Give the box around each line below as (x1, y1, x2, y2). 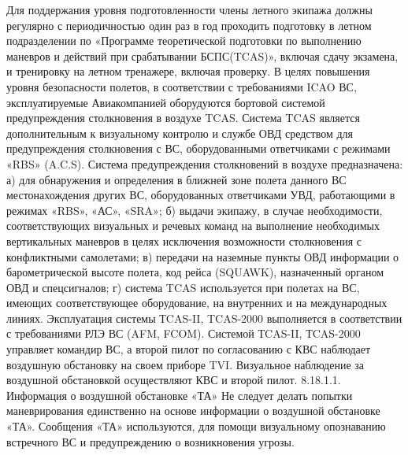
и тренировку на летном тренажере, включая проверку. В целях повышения (6, 63, 370, 80)
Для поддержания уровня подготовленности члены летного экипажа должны (6, 2, 373, 17)
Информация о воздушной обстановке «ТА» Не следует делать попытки (6, 387, 353, 403)
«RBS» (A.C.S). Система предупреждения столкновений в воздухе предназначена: (6, 155, 403, 172)
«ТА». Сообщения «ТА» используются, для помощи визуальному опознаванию (6, 418, 386, 435)
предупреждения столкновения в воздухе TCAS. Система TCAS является (6, 109, 360, 126)
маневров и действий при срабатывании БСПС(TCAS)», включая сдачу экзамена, (6, 47, 399, 64)
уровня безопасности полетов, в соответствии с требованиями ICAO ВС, (6, 78, 357, 94)
